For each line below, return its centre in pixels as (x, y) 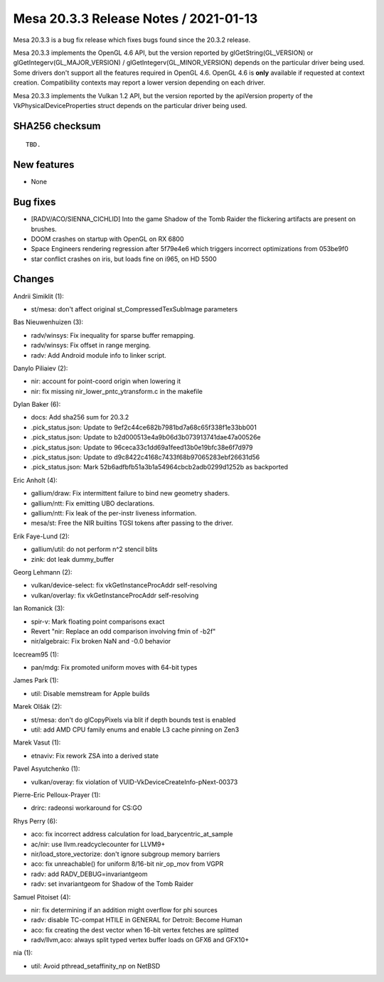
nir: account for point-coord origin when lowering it (106, 381)
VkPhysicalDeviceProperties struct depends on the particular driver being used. (130, 105)
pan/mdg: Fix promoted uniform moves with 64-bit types (114, 668)
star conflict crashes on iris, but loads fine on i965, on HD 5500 (124, 259)
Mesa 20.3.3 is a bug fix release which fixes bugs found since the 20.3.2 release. (132, 40)
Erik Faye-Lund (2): (42, 536)
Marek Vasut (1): (37, 742)
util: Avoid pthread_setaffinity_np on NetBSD (96, 966)
